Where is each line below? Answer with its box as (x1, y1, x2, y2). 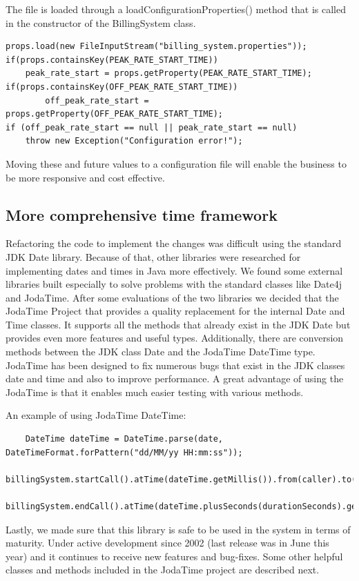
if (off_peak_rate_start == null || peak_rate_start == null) (6, 122, 298, 132)
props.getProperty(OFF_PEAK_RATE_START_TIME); (6, 109, 223, 119)
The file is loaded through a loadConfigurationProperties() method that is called (6, 2, 346, 16)
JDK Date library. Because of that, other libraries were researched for (6, 249, 301, 264)
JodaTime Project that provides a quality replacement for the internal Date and (6, 304, 345, 318)
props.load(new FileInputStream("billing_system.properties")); (6, 41, 307, 52)
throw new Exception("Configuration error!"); (25, 136, 243, 146)
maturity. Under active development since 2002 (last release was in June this (6, 535, 329, 550)
